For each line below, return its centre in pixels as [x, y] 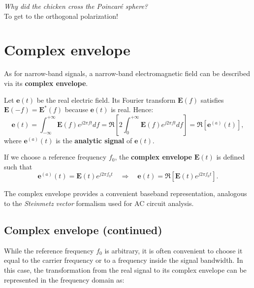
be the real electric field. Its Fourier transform [106, 100]
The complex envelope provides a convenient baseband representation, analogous [126, 193]
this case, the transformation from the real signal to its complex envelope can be [125, 270]
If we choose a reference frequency [55, 157]
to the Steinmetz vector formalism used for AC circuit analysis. [99, 203]
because [76, 109]
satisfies [212, 100]
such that [18, 166]
